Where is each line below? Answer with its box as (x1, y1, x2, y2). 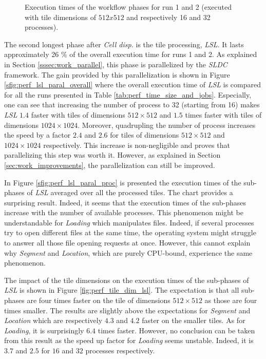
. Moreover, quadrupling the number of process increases (78, 119, 256, 130)
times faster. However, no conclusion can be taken (98, 325, 255, 335)
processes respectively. (85, 345, 155, 355)
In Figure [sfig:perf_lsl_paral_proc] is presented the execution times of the (4, 177, 241, 187)
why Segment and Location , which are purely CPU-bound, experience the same (4, 247, 253, 258)
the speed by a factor (4, 129, 71, 140)
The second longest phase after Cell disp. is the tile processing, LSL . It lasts (4, 39, 244, 49)
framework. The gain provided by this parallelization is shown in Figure (4, 69, 230, 80)
